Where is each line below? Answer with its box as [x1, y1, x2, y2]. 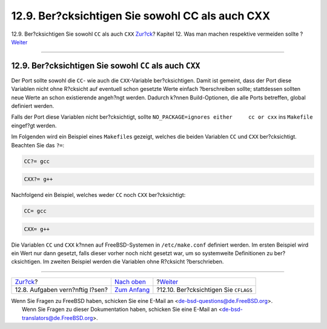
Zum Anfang [114, 285, 150, 294]
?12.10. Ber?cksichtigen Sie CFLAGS [156, 285, 253, 294]
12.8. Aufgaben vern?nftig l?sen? [15, 285, 108, 294]
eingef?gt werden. [11, 122, 57, 129]
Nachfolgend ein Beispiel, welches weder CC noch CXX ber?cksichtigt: [11, 191, 186, 199]
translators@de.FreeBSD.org [22, 314, 93, 321]
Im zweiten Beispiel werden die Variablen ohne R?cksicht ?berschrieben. [42, 258, 224, 265]
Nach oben [114, 277, 147, 286]
